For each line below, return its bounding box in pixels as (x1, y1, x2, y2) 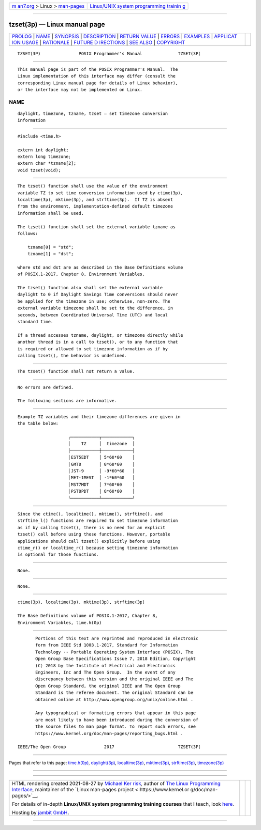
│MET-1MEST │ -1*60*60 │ (68, 475, 135, 481)
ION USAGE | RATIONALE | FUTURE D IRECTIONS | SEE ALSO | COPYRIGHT (12, 39, 186, 46)
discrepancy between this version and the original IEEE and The (35, 676, 193, 682)
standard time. (17, 319, 54, 324)
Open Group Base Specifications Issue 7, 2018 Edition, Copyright (35, 656, 196, 661)
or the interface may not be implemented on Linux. (17, 87, 143, 93)
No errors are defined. (17, 384, 74, 390)
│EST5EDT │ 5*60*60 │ (68, 454, 135, 460)
